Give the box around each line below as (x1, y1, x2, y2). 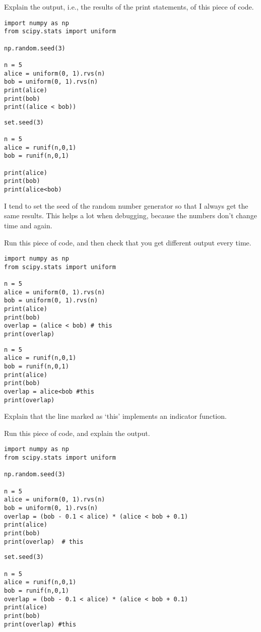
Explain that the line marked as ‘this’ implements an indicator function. (4, 411, 227, 421)
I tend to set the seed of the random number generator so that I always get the (4, 200, 248, 211)
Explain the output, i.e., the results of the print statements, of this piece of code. (4, 2, 254, 12)
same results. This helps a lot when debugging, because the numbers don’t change (4, 210, 257, 221)
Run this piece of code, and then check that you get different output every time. (4, 237, 251, 247)
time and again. (4, 220, 52, 230)
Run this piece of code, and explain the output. (4, 427, 150, 438)
